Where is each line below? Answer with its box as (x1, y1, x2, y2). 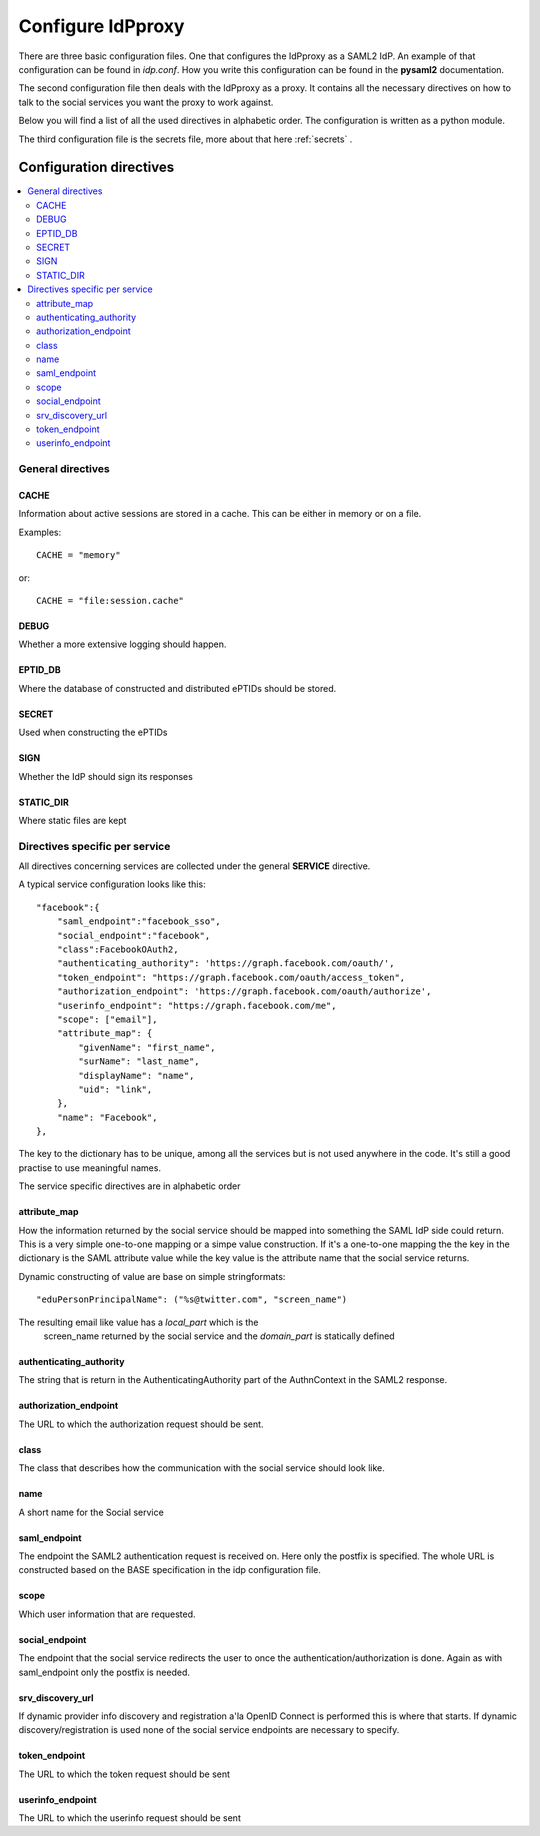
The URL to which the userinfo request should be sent (18, 1812, 242, 1824)
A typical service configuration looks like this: (18, 878, 206, 890)
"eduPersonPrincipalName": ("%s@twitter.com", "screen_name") (36, 1294, 348, 1305)
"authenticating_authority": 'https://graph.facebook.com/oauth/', (56, 958, 395, 969)
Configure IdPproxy (18, 15, 185, 37)
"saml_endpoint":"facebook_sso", (56, 916, 222, 927)
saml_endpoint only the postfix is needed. (18, 1666, 190, 1678)
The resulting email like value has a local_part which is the (18, 1316, 259, 1328)
